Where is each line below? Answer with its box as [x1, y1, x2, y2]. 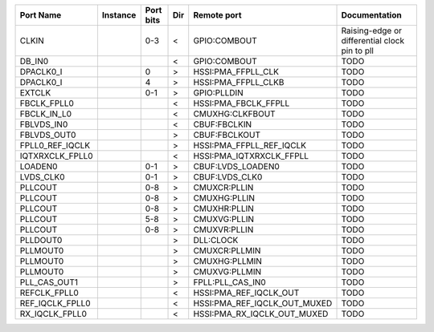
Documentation [341, 10, 402, 20]
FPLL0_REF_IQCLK [19, 140, 91, 151]
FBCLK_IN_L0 [19, 108, 72, 119]
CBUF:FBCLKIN [193, 119, 252, 130]
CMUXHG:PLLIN [193, 192, 255, 204]
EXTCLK [19, 87, 51, 98]
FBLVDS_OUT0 [19, 129, 76, 140]
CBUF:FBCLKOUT [193, 129, 261, 140]
